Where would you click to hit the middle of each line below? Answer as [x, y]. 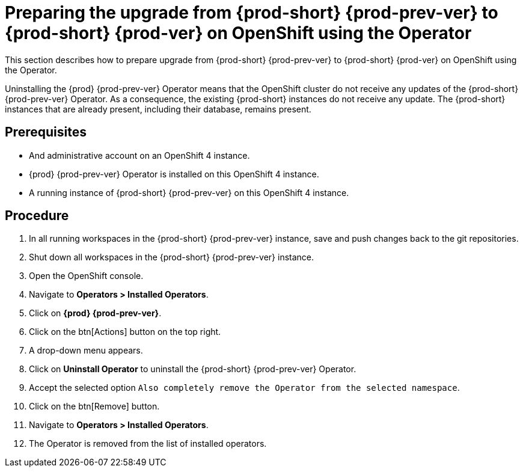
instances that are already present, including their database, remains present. [158, 109]
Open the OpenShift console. [86, 276]
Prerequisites [46, 132]
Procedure [37, 216]
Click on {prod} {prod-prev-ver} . [95, 313]
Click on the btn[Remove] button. [94, 406]
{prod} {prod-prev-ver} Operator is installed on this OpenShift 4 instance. [174, 174]
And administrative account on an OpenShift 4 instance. [139, 155]
